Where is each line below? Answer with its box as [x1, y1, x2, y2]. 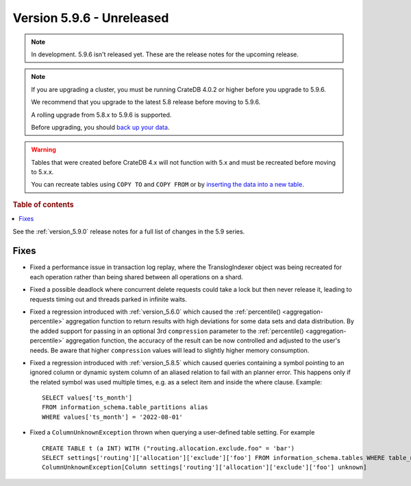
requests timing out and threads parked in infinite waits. [29, 295, 188, 303]
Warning [31, 146, 56, 154]
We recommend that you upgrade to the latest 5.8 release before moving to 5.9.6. [31, 98, 261, 106]
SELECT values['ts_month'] [42, 394, 133, 402]
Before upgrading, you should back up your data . [31, 123, 170, 131]
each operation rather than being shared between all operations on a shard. [29, 273, 243, 281]
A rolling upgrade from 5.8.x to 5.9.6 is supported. [31, 111, 172, 119]
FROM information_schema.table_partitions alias [42, 404, 208, 411]
